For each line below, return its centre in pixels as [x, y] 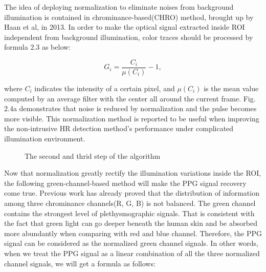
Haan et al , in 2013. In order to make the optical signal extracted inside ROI [125, 27]
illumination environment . [45, 138]
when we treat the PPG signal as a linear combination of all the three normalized [132, 253]
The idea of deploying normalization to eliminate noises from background [119, 7]
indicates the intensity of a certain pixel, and [105, 88]
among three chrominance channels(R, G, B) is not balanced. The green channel [130, 203]
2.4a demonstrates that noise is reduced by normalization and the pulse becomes [130, 108]
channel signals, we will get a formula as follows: [80, 263]
